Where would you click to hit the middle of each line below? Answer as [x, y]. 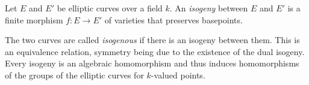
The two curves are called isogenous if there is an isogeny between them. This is [152, 40]
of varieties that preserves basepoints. [173, 19]
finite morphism [34, 19]
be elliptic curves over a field [110, 8]
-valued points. [178, 75]
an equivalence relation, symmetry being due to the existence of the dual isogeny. [155, 51]
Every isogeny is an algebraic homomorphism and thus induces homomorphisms [152, 63]
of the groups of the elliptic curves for [74, 75]
